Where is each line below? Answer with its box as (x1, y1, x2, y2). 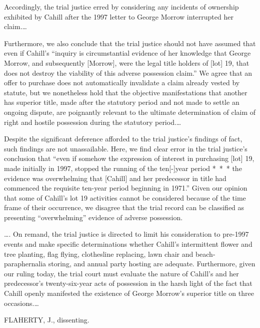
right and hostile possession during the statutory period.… (4, 116, 181, 127)
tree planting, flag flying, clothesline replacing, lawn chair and (4, 248, 193, 259)
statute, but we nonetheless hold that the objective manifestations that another (4, 87, 247, 97)
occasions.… (4, 297, 39, 308)
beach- (195, 248, 215, 259)
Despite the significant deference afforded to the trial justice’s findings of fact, (4, 133, 242, 144)
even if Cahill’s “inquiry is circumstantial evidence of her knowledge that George (4, 48, 251, 58)
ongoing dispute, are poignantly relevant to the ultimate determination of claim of (4, 106, 256, 117)
